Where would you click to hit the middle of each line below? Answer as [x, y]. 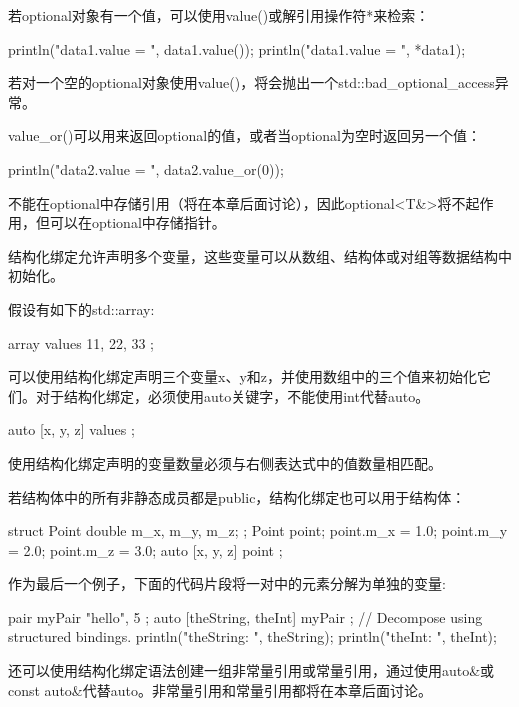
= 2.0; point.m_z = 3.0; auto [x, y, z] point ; [145, 549]
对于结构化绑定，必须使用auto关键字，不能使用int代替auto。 [232, 395]
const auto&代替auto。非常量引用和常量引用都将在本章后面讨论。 [220, 689]
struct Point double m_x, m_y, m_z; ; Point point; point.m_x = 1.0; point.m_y [258, 530]
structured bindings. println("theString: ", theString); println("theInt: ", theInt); [252, 636]
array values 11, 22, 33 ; [81, 342]
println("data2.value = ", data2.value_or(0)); [146, 168]
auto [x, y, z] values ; [71, 429]
